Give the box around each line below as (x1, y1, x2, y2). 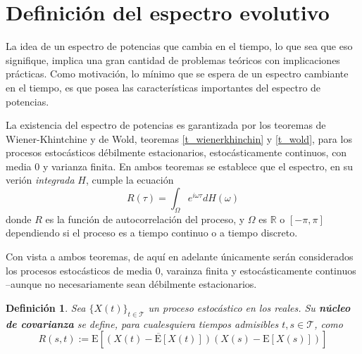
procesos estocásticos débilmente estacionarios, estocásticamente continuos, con (6, 145, 347, 160)
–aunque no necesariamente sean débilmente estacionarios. (6, 277, 257, 291)
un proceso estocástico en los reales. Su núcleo (148, 300, 351, 315)
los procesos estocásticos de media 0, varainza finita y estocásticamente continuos (6, 263, 356, 277)
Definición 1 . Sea (6, 300, 86, 315)
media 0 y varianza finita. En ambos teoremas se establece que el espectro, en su (6, 158, 354, 173)
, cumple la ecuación (86, 172, 174, 187)
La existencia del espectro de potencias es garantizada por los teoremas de (6, 118, 326, 132)
